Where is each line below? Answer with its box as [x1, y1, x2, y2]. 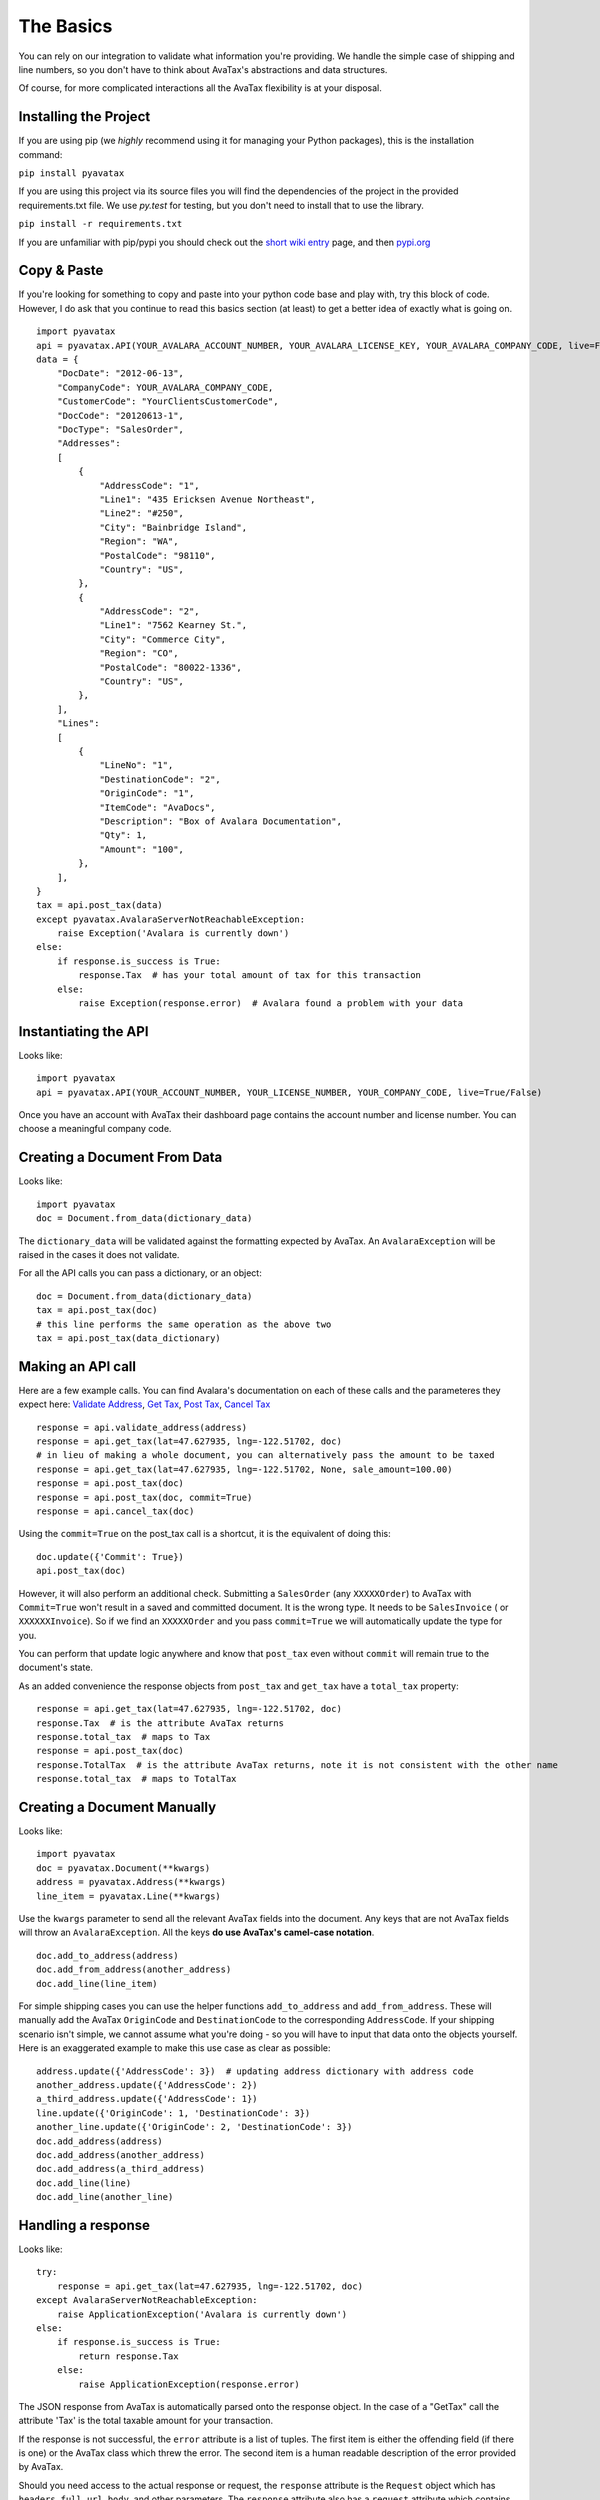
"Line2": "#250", [99, 508, 185, 519]
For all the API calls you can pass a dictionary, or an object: [18, 1267, 262, 1279]
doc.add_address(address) [36, 2135, 164, 2147]
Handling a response [18, 2216, 150, 2234]
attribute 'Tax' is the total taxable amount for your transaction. [18, 2415, 274, 2427]
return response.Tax [78, 2350, 179, 2362]
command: [18, 148, 63, 160]
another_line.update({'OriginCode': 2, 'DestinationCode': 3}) [36, 2121, 353, 2133]
